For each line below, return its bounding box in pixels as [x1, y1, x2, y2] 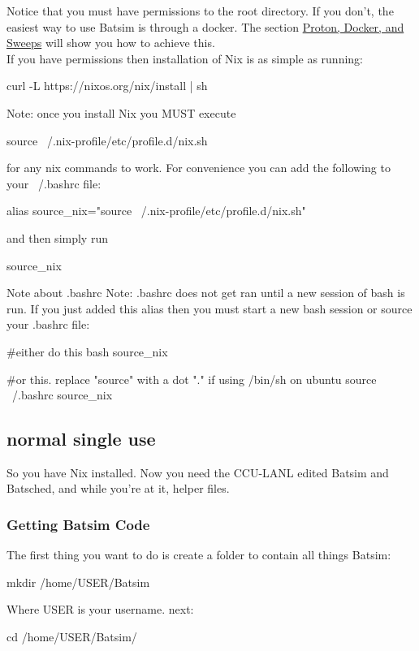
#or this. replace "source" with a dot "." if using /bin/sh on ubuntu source [6, 370, 377, 387]
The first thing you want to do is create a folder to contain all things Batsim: [6, 546, 391, 563]
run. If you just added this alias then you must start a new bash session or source [6, 300, 413, 317]
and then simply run [6, 229, 108, 246]
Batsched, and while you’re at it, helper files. [6, 480, 230, 497]
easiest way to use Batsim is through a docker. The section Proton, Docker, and [6, 18, 404, 35]
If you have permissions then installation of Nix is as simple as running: [6, 50, 363, 67]
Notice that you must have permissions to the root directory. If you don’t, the [6, 2, 394, 19]
